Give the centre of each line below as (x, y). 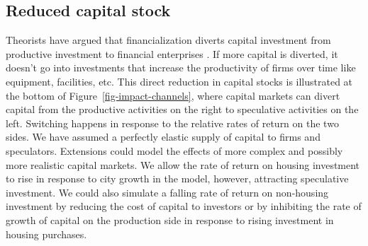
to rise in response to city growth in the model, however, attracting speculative (177, 178)
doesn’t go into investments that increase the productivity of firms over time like (181, 68)
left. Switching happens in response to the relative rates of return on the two (172, 123)
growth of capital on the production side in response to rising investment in (170, 219)
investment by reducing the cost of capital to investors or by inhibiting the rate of (184, 206)
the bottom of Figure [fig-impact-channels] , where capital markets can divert (173, 95)
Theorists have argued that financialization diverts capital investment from (168, 40)
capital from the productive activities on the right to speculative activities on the (182, 109)
